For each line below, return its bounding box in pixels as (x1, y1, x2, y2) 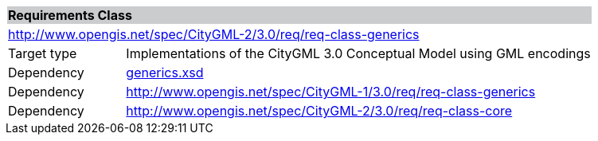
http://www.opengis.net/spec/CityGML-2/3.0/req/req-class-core (126, 103, 513, 119)
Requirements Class (8, 7, 132, 23)
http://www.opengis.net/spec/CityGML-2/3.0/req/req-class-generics (8, 26, 420, 42)
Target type (8, 45, 77, 61)
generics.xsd (126, 65, 204, 80)
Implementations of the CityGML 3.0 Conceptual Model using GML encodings (126, 45, 591, 61)
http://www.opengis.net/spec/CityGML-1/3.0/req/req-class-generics (126, 84, 536, 100)
